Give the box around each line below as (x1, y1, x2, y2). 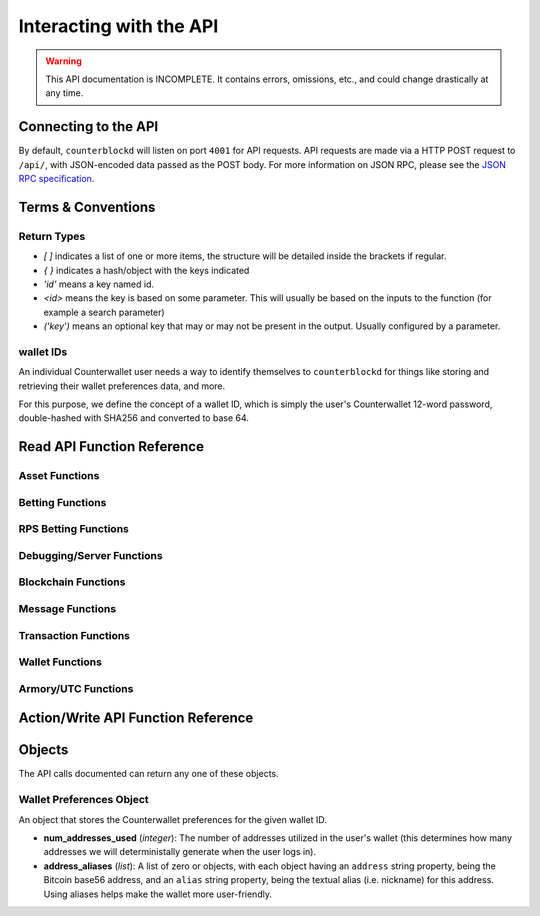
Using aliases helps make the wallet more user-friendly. (43, 888, 272, 900)
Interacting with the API (18, 15, 219, 37)
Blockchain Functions (18, 575, 126, 589)
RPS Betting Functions (18, 522, 129, 536)
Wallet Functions (18, 655, 102, 669)
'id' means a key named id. (43, 278, 155, 290)
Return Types (18, 229, 86, 243)
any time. (45, 87, 84, 99)
